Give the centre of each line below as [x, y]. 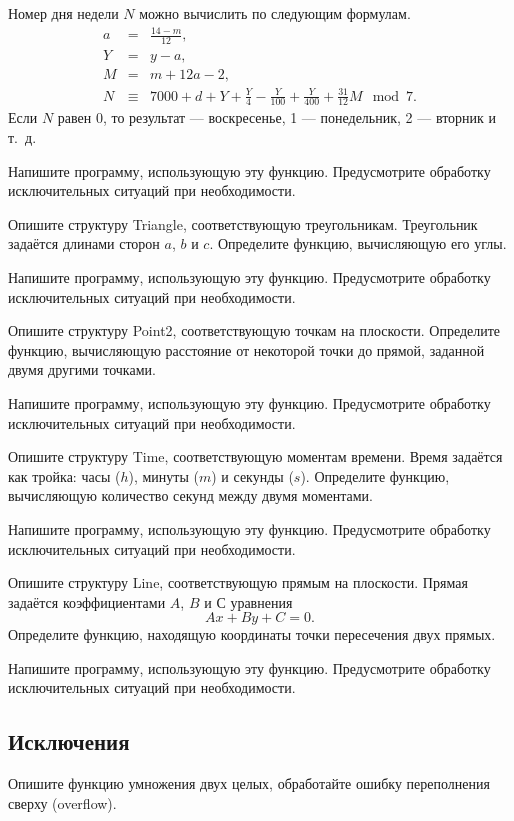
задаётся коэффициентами [87, 601]
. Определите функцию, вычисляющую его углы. [358, 243]
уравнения [261, 601]
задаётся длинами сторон [84, 243]
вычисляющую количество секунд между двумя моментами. [190, 495]
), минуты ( [163, 475]
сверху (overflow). [62, 802]
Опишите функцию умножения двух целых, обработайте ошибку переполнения [249, 783]
